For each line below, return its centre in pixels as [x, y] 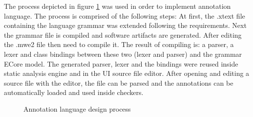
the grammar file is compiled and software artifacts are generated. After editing [123, 35]
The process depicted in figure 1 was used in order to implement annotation [117, 6]
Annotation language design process [77, 108]
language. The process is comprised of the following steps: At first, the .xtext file [125, 15]
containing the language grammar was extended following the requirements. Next [125, 25]
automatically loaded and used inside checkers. [74, 92]
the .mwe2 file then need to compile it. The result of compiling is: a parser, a [119, 44]
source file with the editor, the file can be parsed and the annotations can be [119, 82]
